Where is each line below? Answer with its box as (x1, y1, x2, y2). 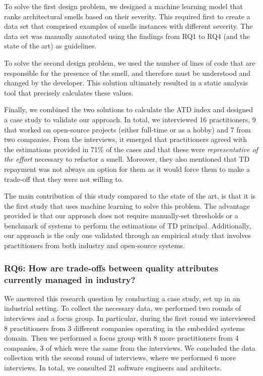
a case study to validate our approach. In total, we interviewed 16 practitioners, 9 (4, 114, 256, 124)
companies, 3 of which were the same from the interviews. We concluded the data (4, 342, 255, 353)
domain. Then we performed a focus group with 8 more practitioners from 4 (4, 333, 239, 343)
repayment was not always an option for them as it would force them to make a (4, 163, 250, 174)
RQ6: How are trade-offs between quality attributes (4, 261, 218, 274)
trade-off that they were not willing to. (4, 173, 123, 184)
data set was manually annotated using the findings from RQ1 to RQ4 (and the (4, 30, 250, 41)
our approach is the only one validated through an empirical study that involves (4, 230, 251, 241)
